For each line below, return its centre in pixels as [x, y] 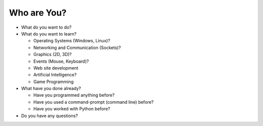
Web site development [56, 68]
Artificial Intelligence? [55, 75]
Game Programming [54, 81]
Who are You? [38, 13]
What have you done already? [51, 89]
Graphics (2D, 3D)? [53, 54]
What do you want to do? [46, 27]
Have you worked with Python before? [72, 109]
